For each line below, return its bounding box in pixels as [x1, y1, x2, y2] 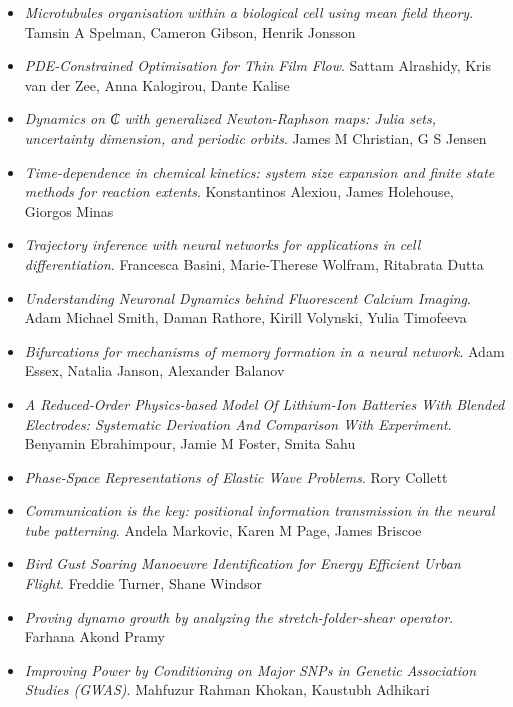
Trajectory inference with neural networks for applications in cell [24, 234, 421, 255]
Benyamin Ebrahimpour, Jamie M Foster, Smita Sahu [24, 433, 356, 454]
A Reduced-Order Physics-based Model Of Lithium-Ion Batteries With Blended [24, 393, 505, 414]
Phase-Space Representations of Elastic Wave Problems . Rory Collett [24, 466, 448, 487]
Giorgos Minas [24, 200, 114, 221]
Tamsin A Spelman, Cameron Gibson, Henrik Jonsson [24, 21, 356, 42]
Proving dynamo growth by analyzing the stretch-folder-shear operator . [24, 606, 454, 627]
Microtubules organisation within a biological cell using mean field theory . [24, 2, 474, 22]
